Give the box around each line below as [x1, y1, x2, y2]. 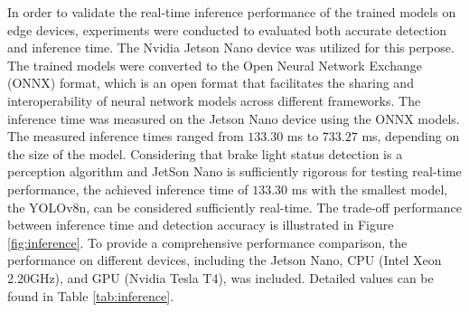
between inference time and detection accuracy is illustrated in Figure [7, 215, 394, 234]
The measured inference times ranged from [7, 127, 244, 146]
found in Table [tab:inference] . [7, 286, 174, 305]
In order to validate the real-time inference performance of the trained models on [7, 3, 456, 21]
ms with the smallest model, [291, 179, 448, 198]
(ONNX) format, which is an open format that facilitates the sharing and [7, 73, 414, 92]
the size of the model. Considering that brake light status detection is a [7, 144, 403, 163]
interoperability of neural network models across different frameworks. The [7, 90, 421, 109]
